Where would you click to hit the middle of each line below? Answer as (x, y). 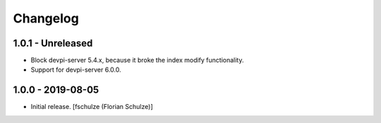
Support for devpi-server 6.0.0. (76, 70)
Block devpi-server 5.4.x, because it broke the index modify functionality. (137, 60)
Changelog (46, 18)
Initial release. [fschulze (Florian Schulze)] (92, 107)
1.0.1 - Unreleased (53, 43)
